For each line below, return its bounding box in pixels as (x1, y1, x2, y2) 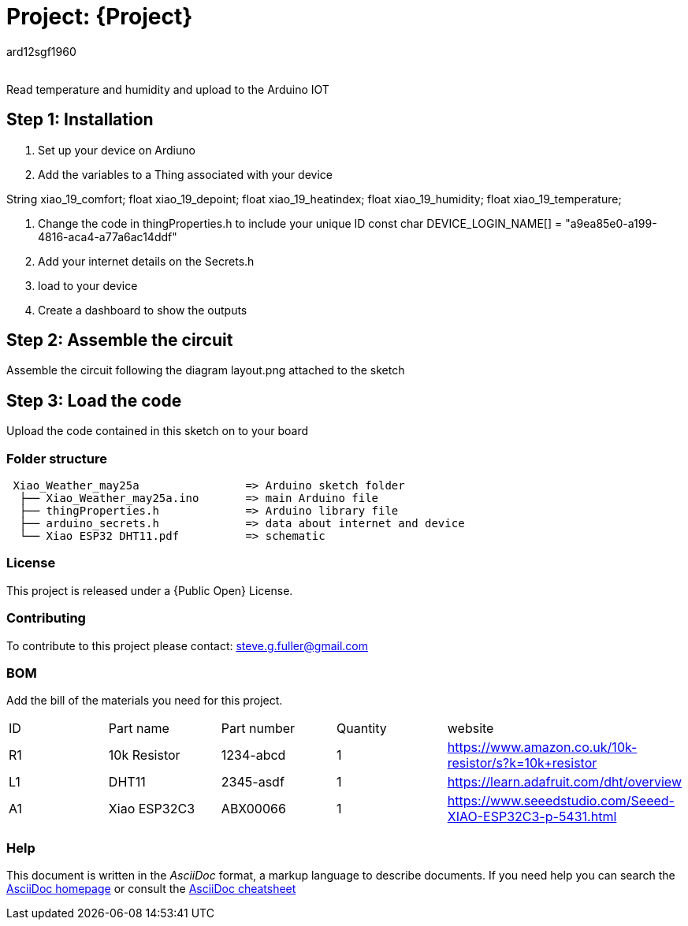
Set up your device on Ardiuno (38, 143, 195, 157)
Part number (221, 720, 296, 737)
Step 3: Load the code (6, 390, 182, 411)
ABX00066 (221, 801, 286, 817)
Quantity (337, 720, 387, 737)
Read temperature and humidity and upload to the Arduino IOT (6, 82, 329, 96)
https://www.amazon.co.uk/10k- (447, 739, 638, 756)
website (447, 720, 494, 737)
